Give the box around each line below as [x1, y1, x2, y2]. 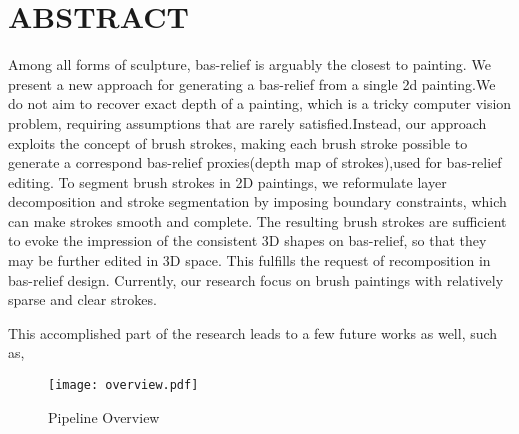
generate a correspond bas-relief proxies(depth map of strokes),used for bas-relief [8, 152, 502, 173]
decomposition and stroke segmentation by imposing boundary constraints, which [8, 191, 507, 212]
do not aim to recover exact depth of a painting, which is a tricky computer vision [8, 93, 512, 114]
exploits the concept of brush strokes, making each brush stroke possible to [8, 132, 468, 153]
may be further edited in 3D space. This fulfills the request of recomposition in [8, 250, 491, 271]
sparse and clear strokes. [8, 289, 157, 310]
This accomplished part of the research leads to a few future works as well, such [8, 322, 498, 343]
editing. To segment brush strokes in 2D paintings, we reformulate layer [8, 171, 447, 192]
